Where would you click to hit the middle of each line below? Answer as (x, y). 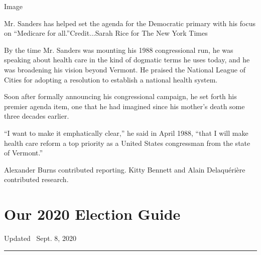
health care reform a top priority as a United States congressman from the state (127, 143)
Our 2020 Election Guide (92, 214)
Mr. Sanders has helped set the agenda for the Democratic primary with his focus (130, 23)
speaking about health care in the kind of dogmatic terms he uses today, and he (127, 60)
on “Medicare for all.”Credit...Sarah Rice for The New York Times (106, 33)
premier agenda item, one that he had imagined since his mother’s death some (124, 106)
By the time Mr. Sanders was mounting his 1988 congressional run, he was (119, 50)
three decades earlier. (37, 116)
